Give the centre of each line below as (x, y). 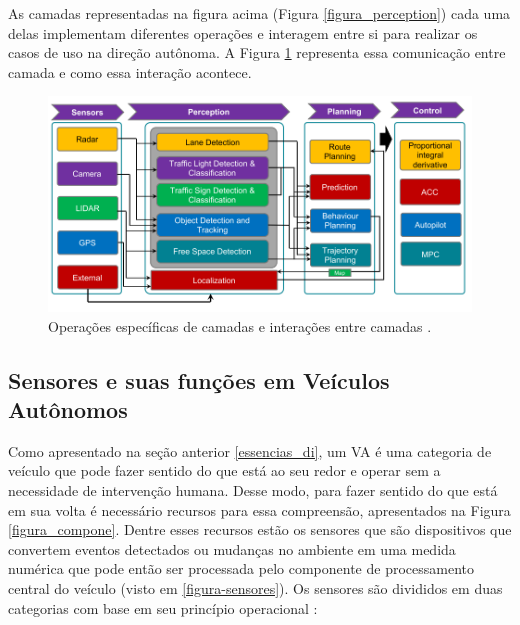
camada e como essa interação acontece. (130, 71)
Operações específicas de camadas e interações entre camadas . (240, 325)
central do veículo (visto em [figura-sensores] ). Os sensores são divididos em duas (255, 588)
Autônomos (68, 409)
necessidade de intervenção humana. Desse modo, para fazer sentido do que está (253, 490)
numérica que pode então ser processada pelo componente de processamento (241, 568)
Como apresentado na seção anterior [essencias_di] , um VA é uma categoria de (250, 450)
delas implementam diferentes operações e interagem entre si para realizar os (243, 32)
